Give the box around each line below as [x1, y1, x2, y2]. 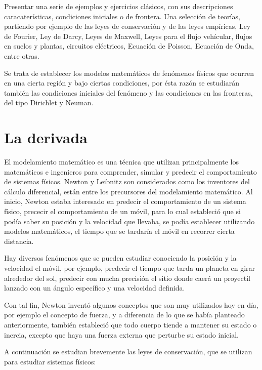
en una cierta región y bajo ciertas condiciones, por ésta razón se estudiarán [4, 77, 239, 88]
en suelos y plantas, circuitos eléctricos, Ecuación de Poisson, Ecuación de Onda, [4, 40, 254, 51]
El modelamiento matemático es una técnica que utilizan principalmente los [4, 156, 239, 167]
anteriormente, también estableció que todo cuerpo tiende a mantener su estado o [4, 319, 257, 330]
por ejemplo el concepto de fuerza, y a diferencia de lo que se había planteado [4, 309, 245, 320]
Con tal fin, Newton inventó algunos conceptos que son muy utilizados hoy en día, [4, 299, 258, 310]
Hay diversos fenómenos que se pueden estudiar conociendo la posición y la [4, 253, 237, 263]
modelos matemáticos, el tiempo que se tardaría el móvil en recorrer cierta [4, 226, 235, 236]
